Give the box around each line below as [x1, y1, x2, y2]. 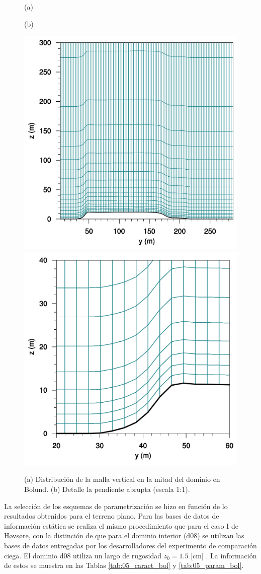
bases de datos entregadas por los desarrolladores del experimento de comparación [4, 540, 257, 550]
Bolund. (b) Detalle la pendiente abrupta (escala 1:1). [24, 483, 190, 494]
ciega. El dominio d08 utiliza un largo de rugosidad [4, 550, 162, 560]
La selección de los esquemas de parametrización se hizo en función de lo [4, 500, 228, 511]
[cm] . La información [191, 550, 257, 560]
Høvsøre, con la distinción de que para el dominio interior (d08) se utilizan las [4, 530, 244, 541]
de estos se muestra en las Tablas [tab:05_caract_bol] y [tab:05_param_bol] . [4, 560, 244, 570]
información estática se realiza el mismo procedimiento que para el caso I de [4, 520, 238, 531]
